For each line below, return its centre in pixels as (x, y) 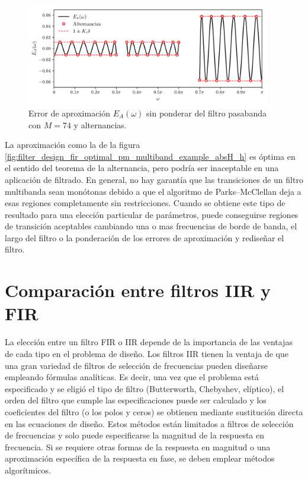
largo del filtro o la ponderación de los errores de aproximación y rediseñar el (145, 237)
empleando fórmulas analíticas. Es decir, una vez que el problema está (132, 377)
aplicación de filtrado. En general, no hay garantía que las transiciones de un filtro (154, 179)
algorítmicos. (28, 470)
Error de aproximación (70, 113)
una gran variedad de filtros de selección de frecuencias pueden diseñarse (136, 365)
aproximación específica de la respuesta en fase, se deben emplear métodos (140, 458)
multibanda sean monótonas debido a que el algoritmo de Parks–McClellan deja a (153, 191)
